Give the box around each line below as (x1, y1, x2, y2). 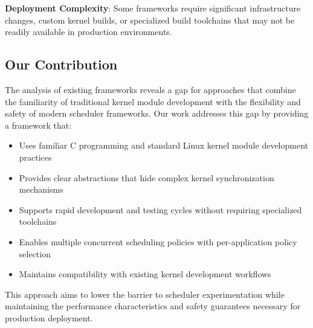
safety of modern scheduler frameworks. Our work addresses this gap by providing (5, 107, 309, 120)
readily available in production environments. (5, 25, 172, 38)
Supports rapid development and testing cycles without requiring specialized (19, 203, 302, 216)
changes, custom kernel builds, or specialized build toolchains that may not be (5, 13, 295, 26)
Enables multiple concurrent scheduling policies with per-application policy (19, 235, 297, 248)
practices (19, 150, 52, 163)
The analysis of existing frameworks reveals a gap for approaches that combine (5, 83, 296, 95)
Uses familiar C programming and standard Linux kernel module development (19, 139, 308, 152)
